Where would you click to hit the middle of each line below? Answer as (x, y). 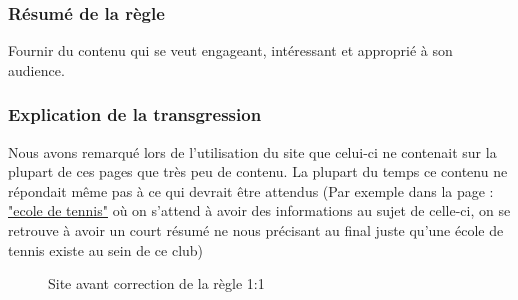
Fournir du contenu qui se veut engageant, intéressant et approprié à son (230, 50)
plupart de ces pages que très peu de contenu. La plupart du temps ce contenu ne (258, 171)
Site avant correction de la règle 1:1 (156, 283)
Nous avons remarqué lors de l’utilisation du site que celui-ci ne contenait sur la (252, 151)
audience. (36, 69)
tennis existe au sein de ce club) (106, 249)
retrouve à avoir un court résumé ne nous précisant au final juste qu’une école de (256, 230)
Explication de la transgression (135, 114)
